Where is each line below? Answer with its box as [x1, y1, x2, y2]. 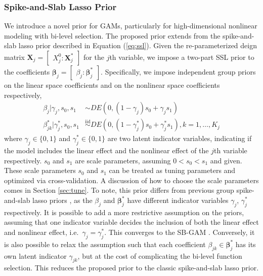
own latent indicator [4, 250, 67, 261]
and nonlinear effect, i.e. [4, 227, 79, 237]
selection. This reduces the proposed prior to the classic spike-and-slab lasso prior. [4, 262, 259, 273]
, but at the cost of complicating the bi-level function [77, 250, 242, 261]
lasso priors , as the [32, 195, 93, 205]
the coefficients [4, 66, 50, 77]
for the [83, 52, 104, 62]
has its [235, 238, 256, 249]
